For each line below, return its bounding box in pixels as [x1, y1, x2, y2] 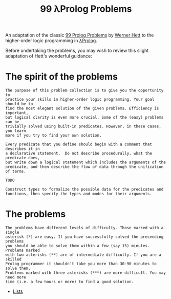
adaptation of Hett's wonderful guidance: [5, 53, 92, 59]
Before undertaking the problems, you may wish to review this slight [5, 47, 149, 54]
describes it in [5, 146, 40, 152]
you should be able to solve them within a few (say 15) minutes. [5, 244, 150, 249]
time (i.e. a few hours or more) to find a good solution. [5, 279, 134, 285]
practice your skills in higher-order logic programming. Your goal [5, 97, 155, 102]
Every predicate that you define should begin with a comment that [5, 142, 153, 147]
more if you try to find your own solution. [5, 133, 102, 138]
